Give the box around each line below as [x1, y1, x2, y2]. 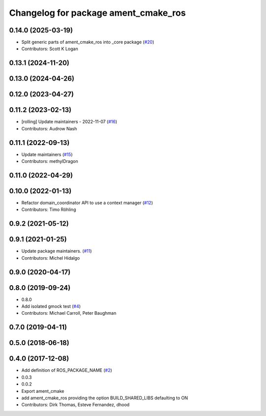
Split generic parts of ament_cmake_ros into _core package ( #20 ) [21, 39, 155, 45]
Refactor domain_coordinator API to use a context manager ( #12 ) [21, 200, 153, 206]
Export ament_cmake [21, 388, 65, 394]
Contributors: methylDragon [21, 158, 78, 164]
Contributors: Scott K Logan [21, 46, 78, 52]
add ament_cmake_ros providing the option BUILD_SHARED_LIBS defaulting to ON [21, 395, 188, 401]
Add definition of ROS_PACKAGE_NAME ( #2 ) [21, 367, 112, 373]
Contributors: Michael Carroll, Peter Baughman [21, 310, 117, 316]
